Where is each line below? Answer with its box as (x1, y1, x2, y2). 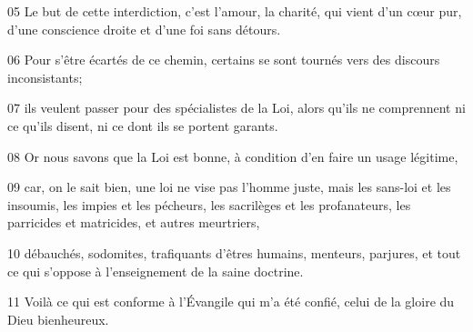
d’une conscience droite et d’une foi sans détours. (7, 19, 281, 38)
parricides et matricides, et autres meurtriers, (7, 213, 260, 232)
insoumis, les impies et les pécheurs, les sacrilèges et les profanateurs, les (7, 195, 411, 214)
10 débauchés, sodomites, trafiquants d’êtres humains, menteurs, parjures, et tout (7, 243, 461, 262)
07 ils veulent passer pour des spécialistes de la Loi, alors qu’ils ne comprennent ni (7, 98, 466, 117)
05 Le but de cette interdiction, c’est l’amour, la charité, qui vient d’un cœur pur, (7, 2, 462, 20)
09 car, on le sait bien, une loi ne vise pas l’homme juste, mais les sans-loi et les (7, 177, 451, 196)
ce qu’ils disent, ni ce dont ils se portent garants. (7, 116, 278, 135)
